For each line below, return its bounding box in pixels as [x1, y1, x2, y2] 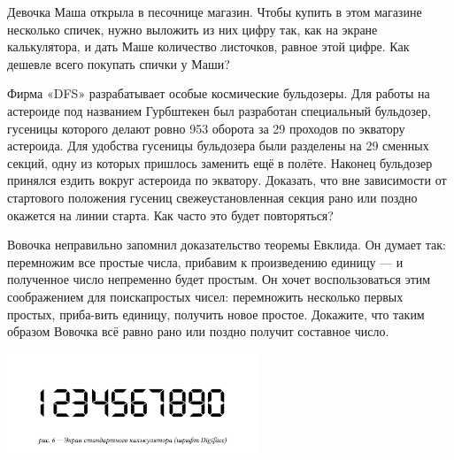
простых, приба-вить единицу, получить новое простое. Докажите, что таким [7, 304, 425, 323]
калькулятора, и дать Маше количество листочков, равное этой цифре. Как [7, 37, 410, 56]
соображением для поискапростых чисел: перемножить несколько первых [7, 287, 404, 305]
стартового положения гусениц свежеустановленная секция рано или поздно [7, 188, 418, 206]
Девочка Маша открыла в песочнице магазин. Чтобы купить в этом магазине [7, 3, 422, 20]
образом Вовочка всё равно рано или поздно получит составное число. [7, 322, 389, 341]
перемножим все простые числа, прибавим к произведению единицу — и [7, 252, 404, 271]
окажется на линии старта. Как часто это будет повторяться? [7, 205, 334, 224]
